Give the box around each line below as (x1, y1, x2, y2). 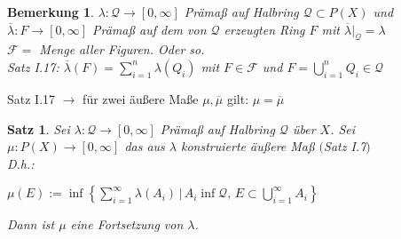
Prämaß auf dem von (92, 20, 207, 38)
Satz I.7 (324, 137, 366, 155)
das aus (124, 137, 165, 155)
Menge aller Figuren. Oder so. (39, 40, 205, 59)
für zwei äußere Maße (83, 89, 199, 108)
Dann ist (7, 215, 55, 234)
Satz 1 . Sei (7, 119, 70, 138)
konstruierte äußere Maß (181, 137, 315, 155)
